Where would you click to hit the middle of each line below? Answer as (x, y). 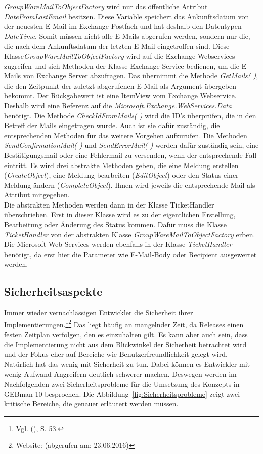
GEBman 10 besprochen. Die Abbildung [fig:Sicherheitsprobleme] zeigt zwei (122, 394)
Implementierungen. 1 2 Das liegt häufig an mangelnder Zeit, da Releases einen (124, 323)
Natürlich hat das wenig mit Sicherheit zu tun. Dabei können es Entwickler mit (127, 364)
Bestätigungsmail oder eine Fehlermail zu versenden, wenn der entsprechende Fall (130, 155)
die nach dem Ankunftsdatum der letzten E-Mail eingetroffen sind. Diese (117, 46)
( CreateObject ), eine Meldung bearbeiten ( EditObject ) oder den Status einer (121, 175)
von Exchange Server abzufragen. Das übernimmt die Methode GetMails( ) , (141, 76)
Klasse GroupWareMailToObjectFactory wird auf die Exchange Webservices (120, 55)
